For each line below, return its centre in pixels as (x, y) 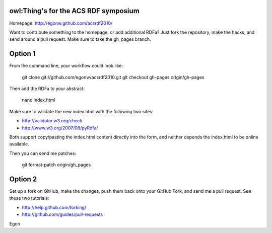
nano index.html (39, 100)
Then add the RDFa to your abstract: (47, 89)
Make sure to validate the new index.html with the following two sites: (81, 111)
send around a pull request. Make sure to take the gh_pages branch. (80, 39)
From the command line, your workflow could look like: (66, 66)
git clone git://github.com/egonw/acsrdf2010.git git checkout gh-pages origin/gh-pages (113, 77)
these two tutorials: (29, 198)
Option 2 (23, 179)
